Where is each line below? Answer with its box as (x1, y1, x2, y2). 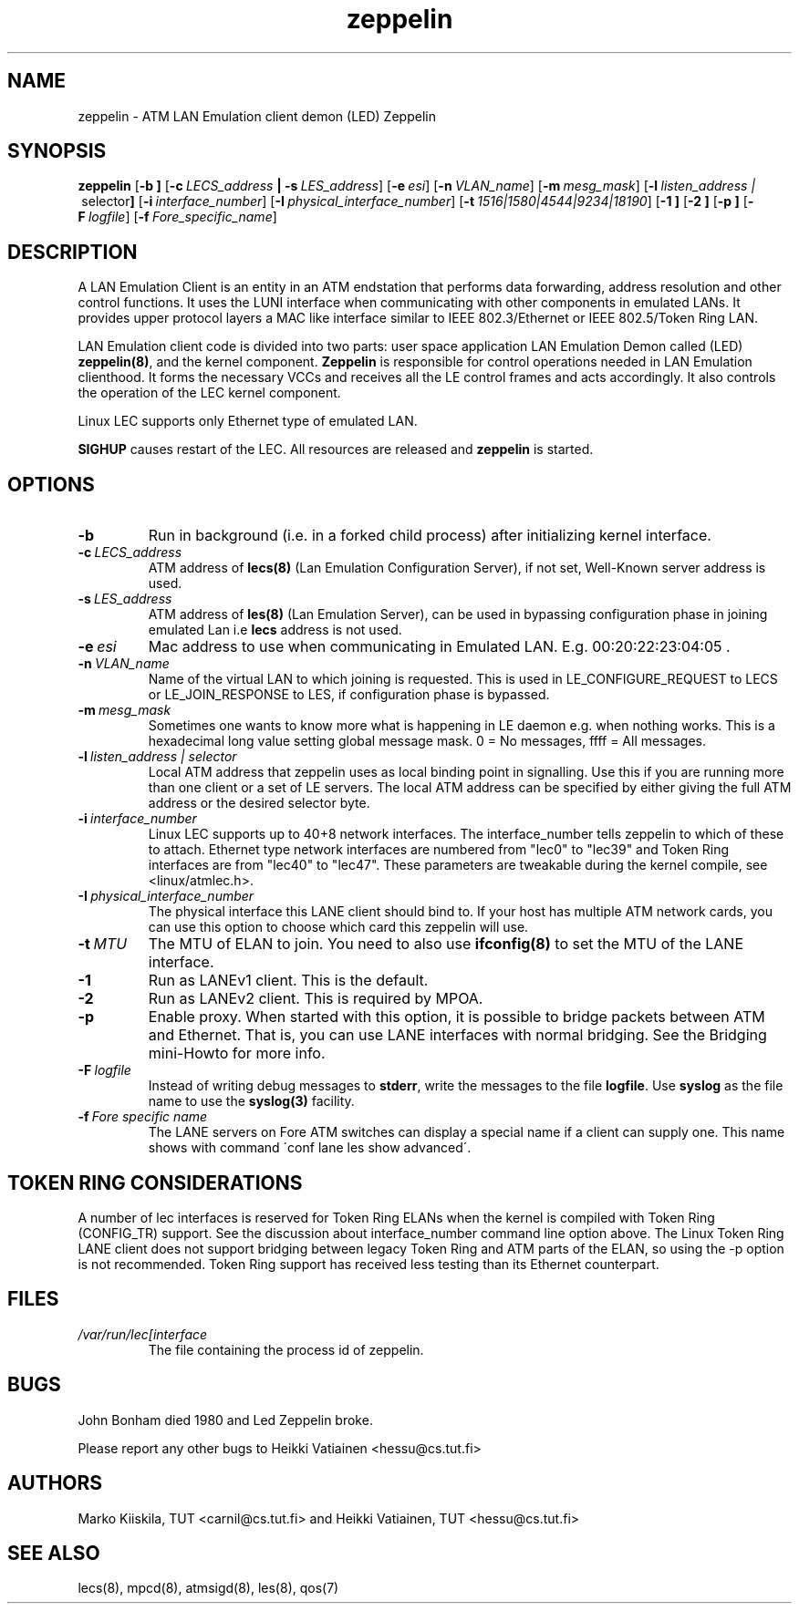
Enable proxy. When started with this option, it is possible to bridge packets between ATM (148, 1007, 765, 1027)
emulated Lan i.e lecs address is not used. (148, 622, 402, 638)
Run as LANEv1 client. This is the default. (148, 971, 429, 990)
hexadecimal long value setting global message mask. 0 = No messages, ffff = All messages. (148, 733, 706, 749)
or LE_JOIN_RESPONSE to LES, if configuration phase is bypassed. (148, 687, 550, 703)
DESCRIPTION (7, 240, 138, 263)
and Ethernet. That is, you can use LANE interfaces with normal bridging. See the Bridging (148, 1026, 767, 1045)
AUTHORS (7, 1472, 103, 1495)
